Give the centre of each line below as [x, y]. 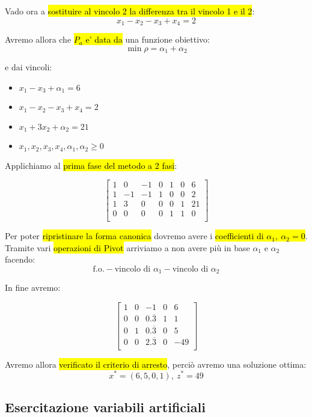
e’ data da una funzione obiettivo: [148, 39]
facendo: [20, 259]
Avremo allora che [38, 39]
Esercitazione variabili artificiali [105, 406]
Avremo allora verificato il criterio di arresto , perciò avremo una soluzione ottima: [156, 364]
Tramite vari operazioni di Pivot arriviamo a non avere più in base [127, 247]
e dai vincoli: [29, 67]
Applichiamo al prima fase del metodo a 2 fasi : [91, 165]
